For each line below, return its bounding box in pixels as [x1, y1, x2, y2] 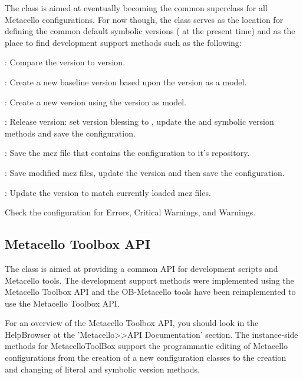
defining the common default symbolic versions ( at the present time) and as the [5, 25, 295, 37]
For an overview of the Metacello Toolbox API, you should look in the [5, 317, 259, 329]
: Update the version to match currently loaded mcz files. [5, 186, 211, 198]
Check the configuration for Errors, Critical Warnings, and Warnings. [5, 206, 256, 218]
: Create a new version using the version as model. [5, 95, 186, 108]
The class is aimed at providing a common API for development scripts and [5, 262, 278, 274]
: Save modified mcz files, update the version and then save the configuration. [5, 166, 285, 178]
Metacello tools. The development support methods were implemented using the [5, 274, 294, 286]
